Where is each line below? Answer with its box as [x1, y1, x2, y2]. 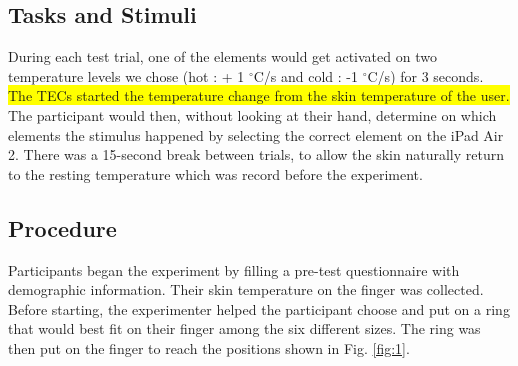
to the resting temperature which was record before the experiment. [8, 163, 423, 184]
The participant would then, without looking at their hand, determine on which [8, 104, 497, 125]
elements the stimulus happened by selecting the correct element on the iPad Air [8, 124, 504, 145]
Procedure [8, 212, 117, 243]
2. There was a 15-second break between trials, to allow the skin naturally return [8, 144, 504, 165]
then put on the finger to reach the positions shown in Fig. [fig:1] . [8, 337, 410, 358]
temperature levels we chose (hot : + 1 [8, 65, 245, 86]
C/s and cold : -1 [253, 65, 359, 86]
